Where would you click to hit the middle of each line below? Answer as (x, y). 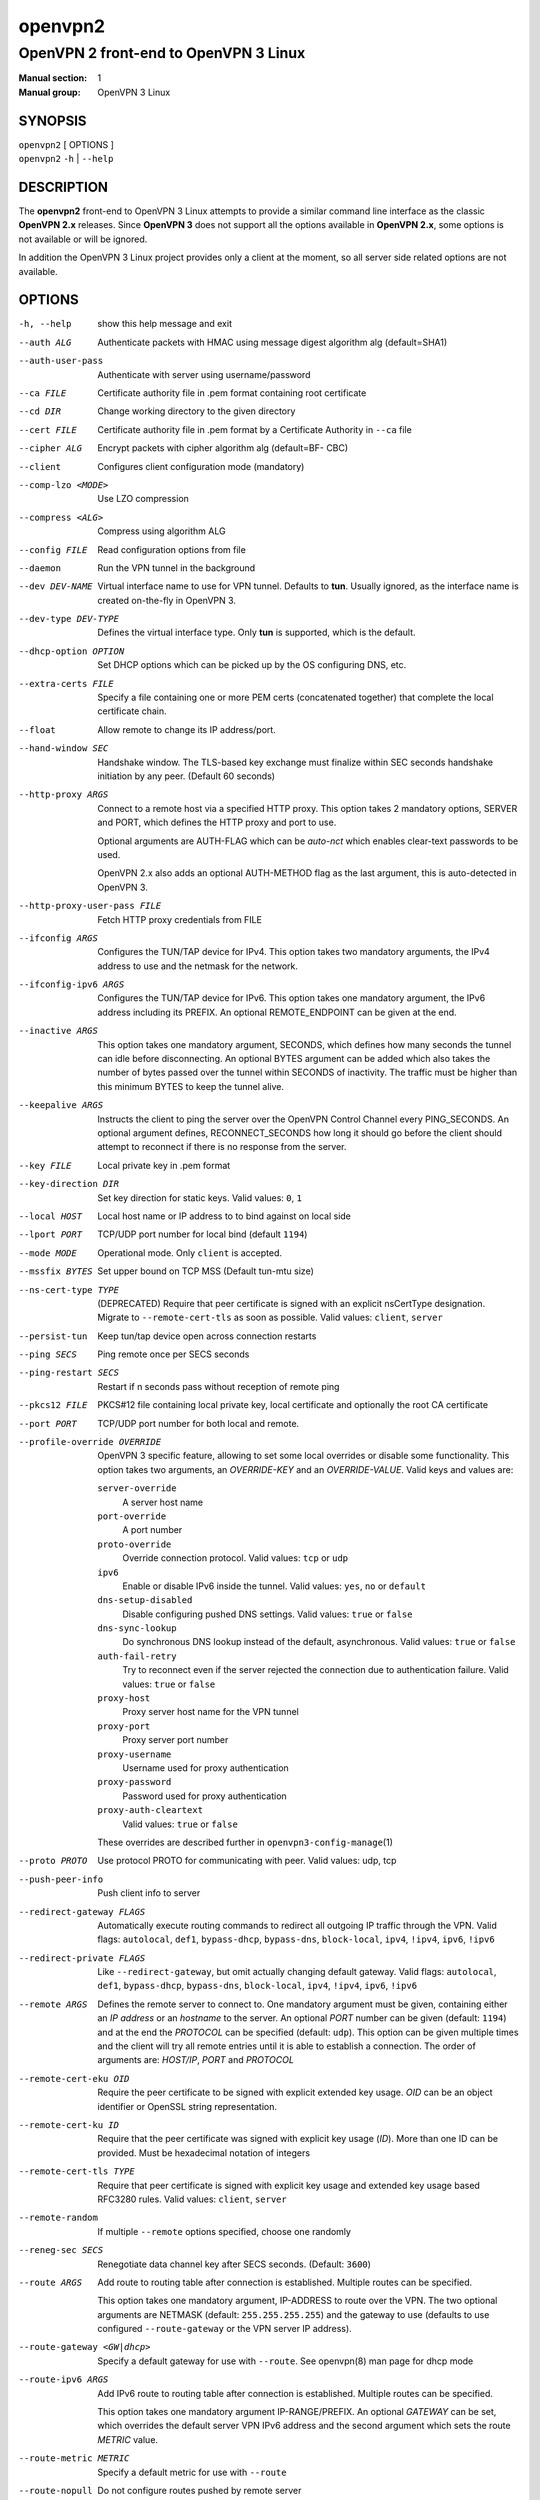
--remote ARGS (53, 2004)
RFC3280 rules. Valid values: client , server (192, 2199)
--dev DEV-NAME (56, 586)
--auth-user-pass (61, 361)
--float (37, 729)
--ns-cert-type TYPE (69, 1289)
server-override (137, 1488)
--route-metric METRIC (74, 2458)
